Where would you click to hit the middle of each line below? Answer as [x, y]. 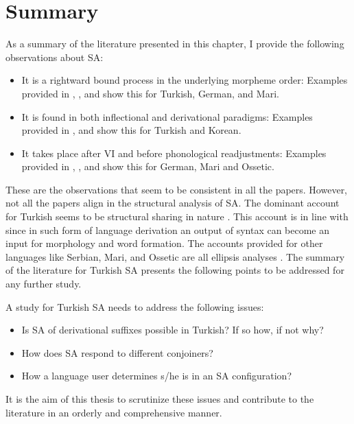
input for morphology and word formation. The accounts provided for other [164, 243]
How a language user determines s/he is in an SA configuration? [156, 376]
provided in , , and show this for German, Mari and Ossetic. [148, 166]
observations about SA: [55, 57]
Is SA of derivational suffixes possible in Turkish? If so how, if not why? [173, 330]
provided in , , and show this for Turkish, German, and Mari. [150, 93]
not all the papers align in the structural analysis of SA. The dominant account [173, 203]
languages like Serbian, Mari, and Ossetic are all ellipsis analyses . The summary [175, 256]
